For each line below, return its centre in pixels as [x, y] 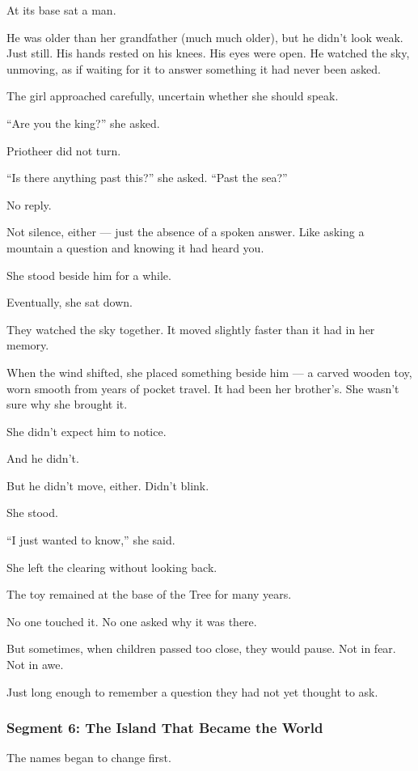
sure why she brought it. [67, 404]
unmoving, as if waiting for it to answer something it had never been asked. [194, 68]
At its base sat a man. [61, 10]
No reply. [29, 204]
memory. [28, 345]
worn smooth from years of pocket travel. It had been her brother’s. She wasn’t [203, 388]
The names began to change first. [89, 758]
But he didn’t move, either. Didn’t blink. [108, 485]
